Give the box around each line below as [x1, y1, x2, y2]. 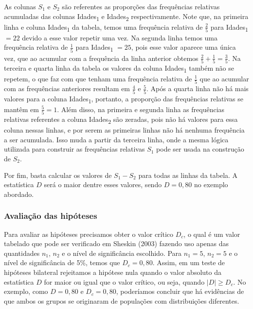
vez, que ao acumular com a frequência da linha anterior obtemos [4, 53, 199, 63]
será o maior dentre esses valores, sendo [44, 179, 162, 190]
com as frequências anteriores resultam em [4, 83, 130, 94]
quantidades [4, 248, 40, 258]
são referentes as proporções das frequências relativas [62, 1, 220, 11]
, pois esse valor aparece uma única [131, 42, 236, 52]
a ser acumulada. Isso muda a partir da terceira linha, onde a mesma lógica [4, 134, 229, 144]
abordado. [4, 189, 34, 199]
